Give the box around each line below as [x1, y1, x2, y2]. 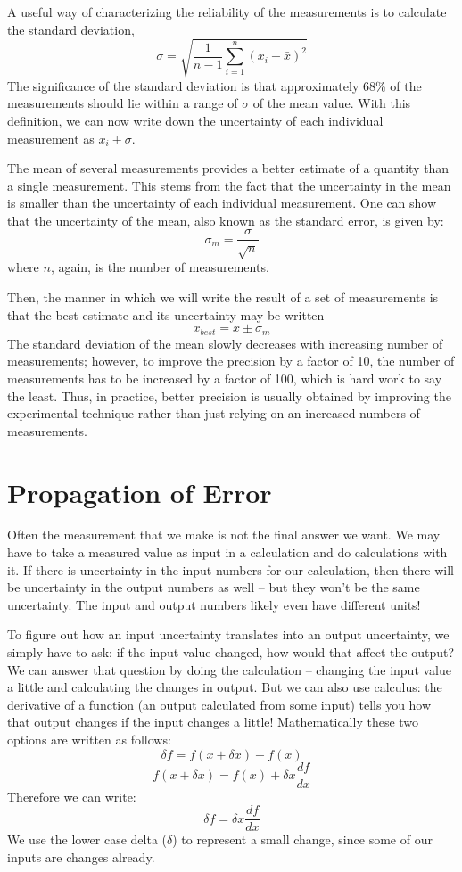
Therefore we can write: [7, 786, 136, 805]
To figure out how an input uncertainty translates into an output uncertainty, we [7, 625, 450, 644]
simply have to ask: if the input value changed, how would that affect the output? [7, 643, 455, 662]
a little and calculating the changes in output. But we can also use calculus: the [7, 678, 442, 696]
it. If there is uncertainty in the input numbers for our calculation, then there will [7, 560, 454, 579]
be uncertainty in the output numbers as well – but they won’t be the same [7, 578, 420, 596]
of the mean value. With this [252, 94, 411, 112]
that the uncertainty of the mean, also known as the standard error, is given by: [7, 210, 444, 229]
